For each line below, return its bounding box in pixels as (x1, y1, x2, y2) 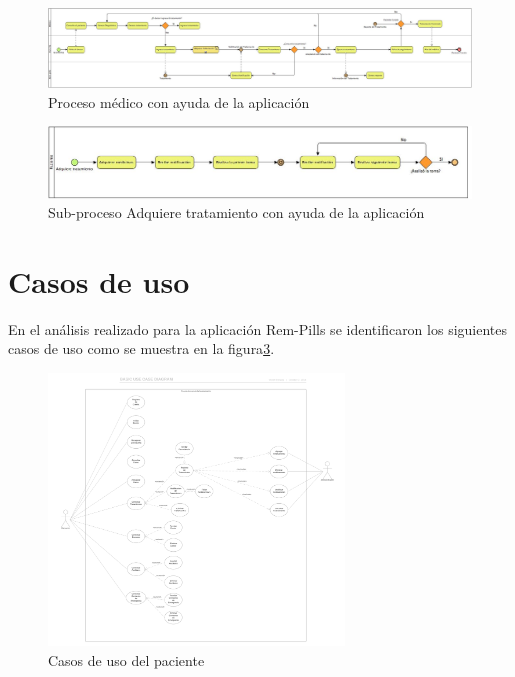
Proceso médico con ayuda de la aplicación (48, 91, 310, 112)
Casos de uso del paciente (48, 649, 205, 670)
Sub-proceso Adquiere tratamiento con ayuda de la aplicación (48, 202, 425, 223)
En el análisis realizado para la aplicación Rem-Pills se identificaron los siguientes (8, 318, 507, 339)
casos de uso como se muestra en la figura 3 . (8, 338, 275, 359)
